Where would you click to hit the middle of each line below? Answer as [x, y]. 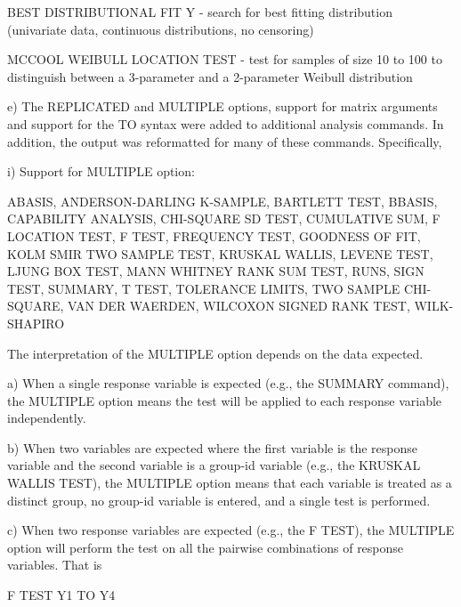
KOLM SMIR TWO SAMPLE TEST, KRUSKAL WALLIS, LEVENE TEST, [220, 253]
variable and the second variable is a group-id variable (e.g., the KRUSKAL [214, 465]
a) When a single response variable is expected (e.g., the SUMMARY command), [228, 383]
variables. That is [55, 565]
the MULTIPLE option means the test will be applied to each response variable [225, 400]
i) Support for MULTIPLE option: [101, 171]
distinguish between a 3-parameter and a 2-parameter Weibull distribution [210, 76]
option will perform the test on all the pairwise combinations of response [206, 547]
